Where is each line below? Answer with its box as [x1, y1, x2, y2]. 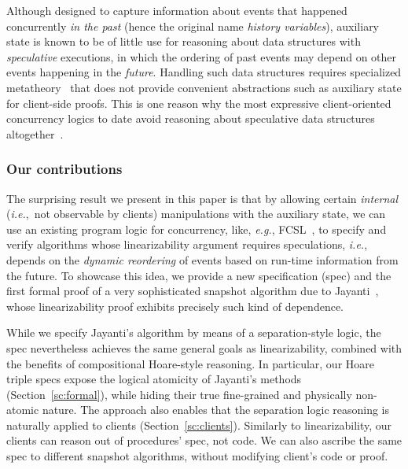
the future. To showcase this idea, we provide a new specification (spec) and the [6, 267, 391, 283]
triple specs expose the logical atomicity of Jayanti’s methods [6, 371, 302, 387]
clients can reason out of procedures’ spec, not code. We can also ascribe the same [6, 432, 402, 449]
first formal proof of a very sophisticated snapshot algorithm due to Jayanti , [6, 283, 379, 299]
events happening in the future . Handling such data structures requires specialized [6, 64, 402, 80]
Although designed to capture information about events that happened [6, 2, 347, 18]
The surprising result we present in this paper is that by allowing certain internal [6, 190, 399, 206]
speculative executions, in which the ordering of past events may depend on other [6, 48, 397, 65]
